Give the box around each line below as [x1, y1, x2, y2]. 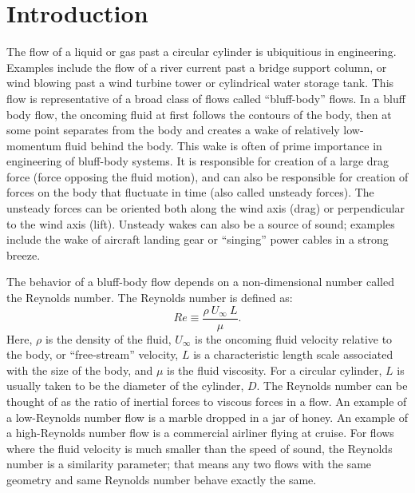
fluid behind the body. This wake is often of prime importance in [65, 137, 382, 153]
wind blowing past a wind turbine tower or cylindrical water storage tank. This [6, 74, 394, 91]
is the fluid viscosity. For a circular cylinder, [167, 361, 382, 378]
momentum [6, 137, 61, 153]
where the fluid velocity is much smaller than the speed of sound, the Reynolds [6, 439, 393, 456]
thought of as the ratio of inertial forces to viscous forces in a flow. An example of [6, 393, 407, 410]
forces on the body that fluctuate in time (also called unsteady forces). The [6, 184, 374, 201]
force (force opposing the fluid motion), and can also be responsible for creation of [6, 168, 409, 185]
